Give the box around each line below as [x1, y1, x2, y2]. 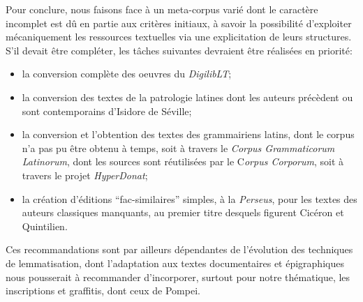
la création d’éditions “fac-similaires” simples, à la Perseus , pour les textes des [22, 191, 357, 206]
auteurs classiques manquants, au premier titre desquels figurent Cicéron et [22, 205, 344, 220]
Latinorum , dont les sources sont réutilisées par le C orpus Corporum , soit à [22, 154, 344, 169]
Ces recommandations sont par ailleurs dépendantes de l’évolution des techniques [6, 242, 353, 257]
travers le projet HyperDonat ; [22, 167, 148, 182]
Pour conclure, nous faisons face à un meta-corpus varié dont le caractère [6, 2, 318, 16]
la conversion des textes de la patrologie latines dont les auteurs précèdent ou [22, 89, 353, 104]
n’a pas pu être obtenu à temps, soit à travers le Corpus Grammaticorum [22, 140, 335, 155]
